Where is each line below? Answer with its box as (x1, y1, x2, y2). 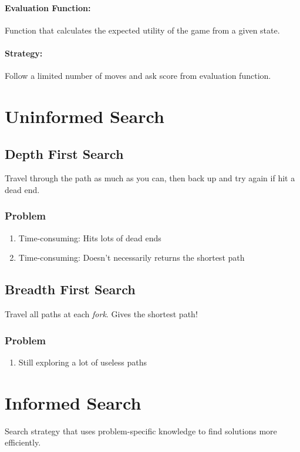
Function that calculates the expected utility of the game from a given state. (5, 24, 280, 36)
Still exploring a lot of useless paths (18, 355, 147, 368)
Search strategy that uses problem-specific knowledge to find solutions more (5, 424, 277, 437)
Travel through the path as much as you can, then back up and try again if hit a (5, 172, 295, 184)
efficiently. (5, 436, 41, 448)
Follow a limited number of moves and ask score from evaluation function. (5, 69, 271, 82)
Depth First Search (5, 144, 124, 162)
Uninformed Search (5, 104, 164, 128)
